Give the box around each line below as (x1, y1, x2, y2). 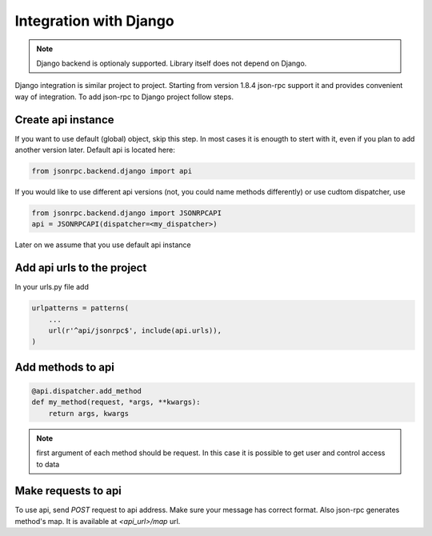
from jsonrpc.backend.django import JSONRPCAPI (31, 208, 222, 218)
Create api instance (14, 113, 114, 126)
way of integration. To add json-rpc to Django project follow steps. (14, 92, 234, 102)
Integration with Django (14, 12, 175, 30)
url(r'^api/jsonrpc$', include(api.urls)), (48, 326, 222, 335)
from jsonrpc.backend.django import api (31, 166, 192, 175)
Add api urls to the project (14, 261, 147, 275)
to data (36, 459, 60, 469)
